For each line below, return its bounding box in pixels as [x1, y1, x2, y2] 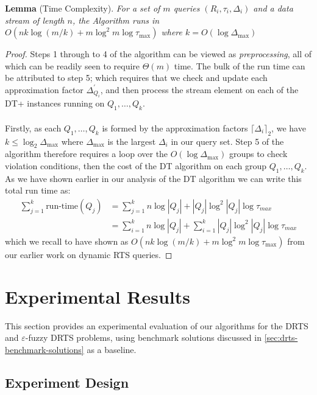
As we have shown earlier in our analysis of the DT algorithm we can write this [5, 172, 302, 184]
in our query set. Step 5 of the [171, 135, 284, 147]
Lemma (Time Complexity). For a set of [5, 2, 160, 14]
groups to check [229, 147, 288, 160]
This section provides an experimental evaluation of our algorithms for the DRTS [5, 319, 308, 332]
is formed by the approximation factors [102, 121, 248, 134]
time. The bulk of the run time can [174, 59, 305, 72]
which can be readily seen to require [5, 59, 140, 72]
